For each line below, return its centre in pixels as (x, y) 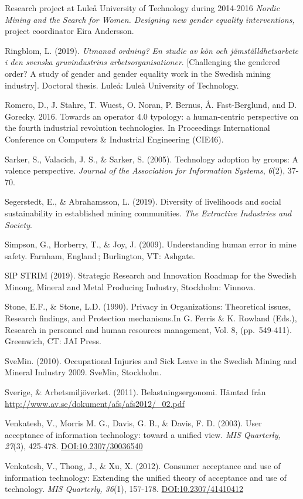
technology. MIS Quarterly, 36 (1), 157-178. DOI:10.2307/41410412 (124, 489)
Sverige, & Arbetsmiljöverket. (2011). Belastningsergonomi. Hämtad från (135, 392)
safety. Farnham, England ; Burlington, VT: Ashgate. (100, 255)
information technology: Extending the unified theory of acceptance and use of (146, 477)
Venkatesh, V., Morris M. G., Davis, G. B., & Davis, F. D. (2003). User (133, 423)
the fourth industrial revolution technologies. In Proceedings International (137, 128)
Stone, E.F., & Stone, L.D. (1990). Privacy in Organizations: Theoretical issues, (148, 306)
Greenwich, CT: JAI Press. (53, 341)
